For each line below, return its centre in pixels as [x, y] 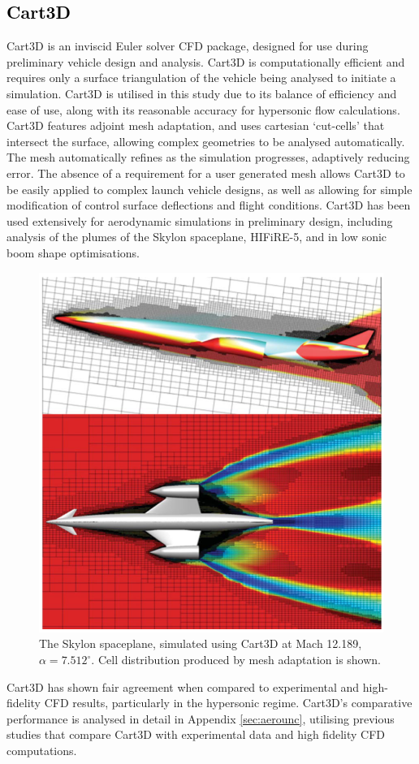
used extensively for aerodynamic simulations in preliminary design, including [200, 220]
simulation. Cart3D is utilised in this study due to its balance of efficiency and [202, 93]
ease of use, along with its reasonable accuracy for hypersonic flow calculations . [203, 109]
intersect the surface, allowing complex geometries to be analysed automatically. [206, 141]
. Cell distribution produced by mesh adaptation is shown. [236, 659]
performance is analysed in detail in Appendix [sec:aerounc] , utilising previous [201, 718]
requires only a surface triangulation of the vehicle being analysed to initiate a [201, 78]
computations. [42, 750]
